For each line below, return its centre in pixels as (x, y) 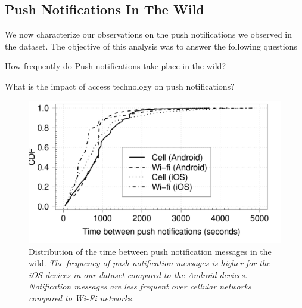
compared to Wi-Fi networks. (82, 298)
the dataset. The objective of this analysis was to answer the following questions (151, 46)
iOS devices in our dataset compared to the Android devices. (138, 274)
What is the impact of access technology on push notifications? (120, 86)
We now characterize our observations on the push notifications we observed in (149, 34)
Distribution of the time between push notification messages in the (150, 251)
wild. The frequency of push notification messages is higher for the (150, 263)
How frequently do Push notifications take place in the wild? (116, 66)
